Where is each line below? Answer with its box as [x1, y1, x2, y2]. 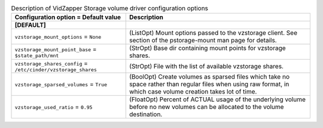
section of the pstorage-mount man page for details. [129, 36, 278, 45]
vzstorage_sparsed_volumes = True [14, 80, 108, 89]
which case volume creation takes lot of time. [129, 88, 257, 96]
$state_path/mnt [14, 52, 59, 59]
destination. [129, 110, 163, 118]
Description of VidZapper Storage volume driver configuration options [11, 4, 209, 13]
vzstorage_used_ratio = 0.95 [14, 103, 93, 111]
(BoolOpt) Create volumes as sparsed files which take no [129, 73, 290, 81]
